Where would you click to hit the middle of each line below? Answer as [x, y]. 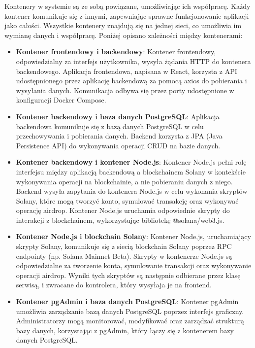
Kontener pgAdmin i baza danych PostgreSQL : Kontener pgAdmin [127, 301]
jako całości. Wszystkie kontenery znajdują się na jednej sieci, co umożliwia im [123, 25]
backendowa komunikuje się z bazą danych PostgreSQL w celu [110, 126]
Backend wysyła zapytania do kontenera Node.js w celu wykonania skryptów [132, 191]
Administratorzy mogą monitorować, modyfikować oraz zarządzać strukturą [130, 321]
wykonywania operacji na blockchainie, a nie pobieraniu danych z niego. [124, 181]
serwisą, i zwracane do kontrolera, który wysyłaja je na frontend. [114, 285]
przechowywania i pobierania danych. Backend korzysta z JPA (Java [119, 136]
